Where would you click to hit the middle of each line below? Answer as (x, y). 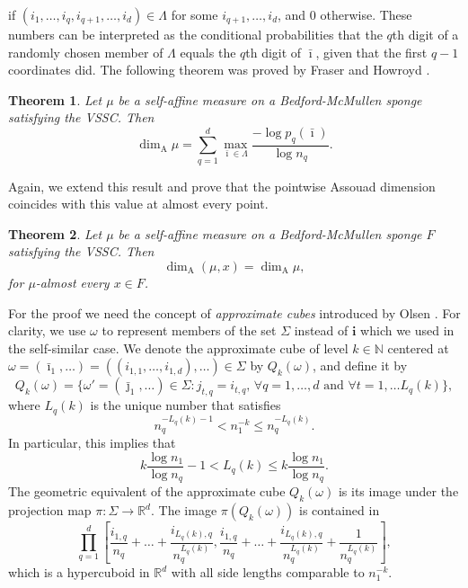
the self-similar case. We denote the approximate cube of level (178, 347)
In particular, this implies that (92, 443)
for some (194, 14)
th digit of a (425, 34)
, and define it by (360, 365)
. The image (184, 510)
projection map (50, 510)
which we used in (407, 330)
